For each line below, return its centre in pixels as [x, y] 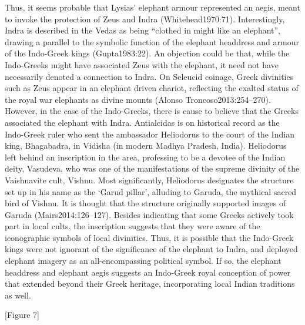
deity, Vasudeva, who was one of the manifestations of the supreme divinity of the [152, 168]
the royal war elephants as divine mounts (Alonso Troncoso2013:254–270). [138, 99]
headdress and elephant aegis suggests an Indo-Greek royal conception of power [148, 272]
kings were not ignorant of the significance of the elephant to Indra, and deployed [151, 249]
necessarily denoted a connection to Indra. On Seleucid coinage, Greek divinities [149, 76]
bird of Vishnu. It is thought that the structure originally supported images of [145, 203]
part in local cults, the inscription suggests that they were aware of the [133, 226]
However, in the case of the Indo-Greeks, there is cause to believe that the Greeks [152, 111]
